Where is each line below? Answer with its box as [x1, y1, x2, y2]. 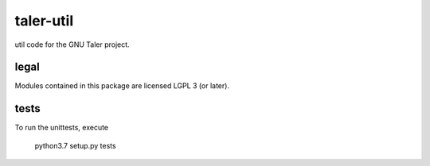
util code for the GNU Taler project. [14, 40, 131, 49]
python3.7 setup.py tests [34, 141, 116, 150]
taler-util [14, 12, 74, 29]
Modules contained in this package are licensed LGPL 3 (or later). [14, 81, 230, 91]
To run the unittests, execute [14, 123, 109, 133]
